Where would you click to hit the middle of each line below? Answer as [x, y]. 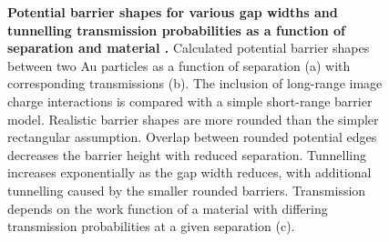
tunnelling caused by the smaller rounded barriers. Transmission [187, 190]
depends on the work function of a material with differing [168, 208]
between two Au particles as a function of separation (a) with [179, 65]
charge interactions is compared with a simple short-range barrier [190, 101]
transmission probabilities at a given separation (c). [151, 226]
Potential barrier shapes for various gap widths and [173, 12]
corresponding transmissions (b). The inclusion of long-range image [195, 83]
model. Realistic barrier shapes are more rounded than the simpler [193, 119]
